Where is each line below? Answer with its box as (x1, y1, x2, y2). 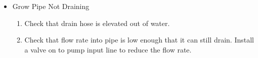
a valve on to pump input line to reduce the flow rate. (24, 44, 192, 54)
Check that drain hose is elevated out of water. (24, 17, 170, 28)
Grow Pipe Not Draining (12, 1, 90, 11)
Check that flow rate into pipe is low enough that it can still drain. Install (24, 34, 254, 45)
